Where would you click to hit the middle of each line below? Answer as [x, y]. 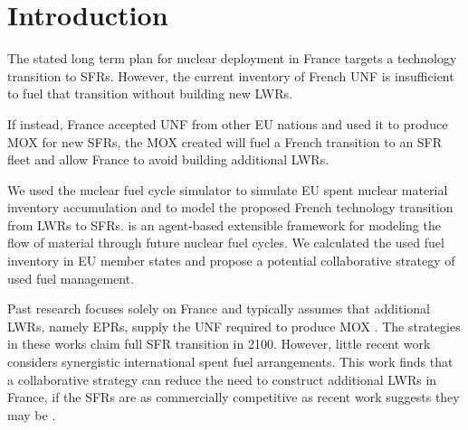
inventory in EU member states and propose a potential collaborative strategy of [231, 261]
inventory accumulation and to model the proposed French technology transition [230, 207]
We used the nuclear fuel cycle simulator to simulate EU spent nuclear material [228, 189]
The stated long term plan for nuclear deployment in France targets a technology [232, 58]
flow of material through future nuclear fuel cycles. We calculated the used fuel [226, 243]
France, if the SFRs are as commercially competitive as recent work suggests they [234, 397]
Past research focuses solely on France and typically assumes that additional [219, 308]
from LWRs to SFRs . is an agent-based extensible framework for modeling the [224, 224]
